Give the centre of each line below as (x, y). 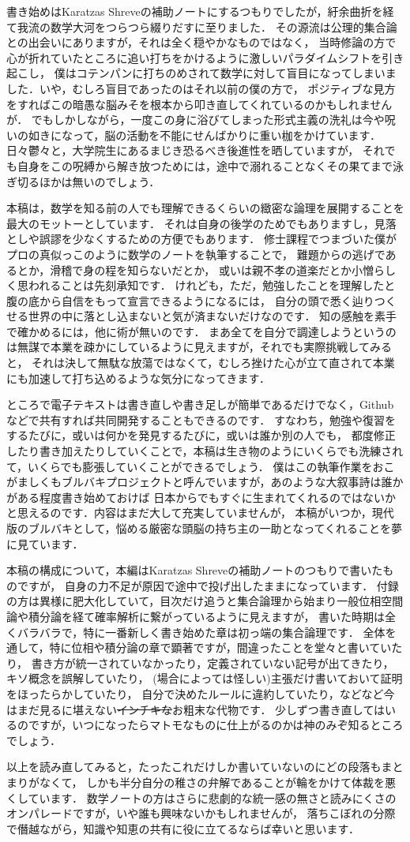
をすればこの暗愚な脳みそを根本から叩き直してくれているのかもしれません (199, 104)
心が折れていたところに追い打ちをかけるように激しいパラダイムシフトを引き (205, 57)
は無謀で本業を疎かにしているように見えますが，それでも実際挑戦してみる (199, 347)
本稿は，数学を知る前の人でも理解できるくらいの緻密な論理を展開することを (205, 208)
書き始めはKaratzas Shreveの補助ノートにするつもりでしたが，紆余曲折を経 (200, 11)
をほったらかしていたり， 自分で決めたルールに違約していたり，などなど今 (201, 693)
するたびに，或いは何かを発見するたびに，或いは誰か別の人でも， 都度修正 (201, 435)
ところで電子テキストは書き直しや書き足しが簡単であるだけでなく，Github (200, 404)
